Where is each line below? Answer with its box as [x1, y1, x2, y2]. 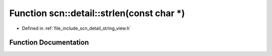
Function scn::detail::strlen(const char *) [9, 8, 185, 19]
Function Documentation [9, 38, 89, 47]
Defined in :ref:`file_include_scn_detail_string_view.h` [22, 25, 131, 31]
